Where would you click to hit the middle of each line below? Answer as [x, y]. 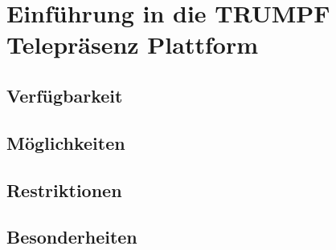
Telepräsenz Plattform [133, 44]
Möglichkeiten [66, 142]
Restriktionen [64, 190]
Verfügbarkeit [65, 95]
